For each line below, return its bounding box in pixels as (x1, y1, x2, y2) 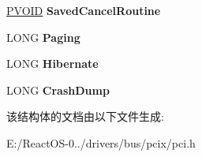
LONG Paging (6, 28, 80, 45)
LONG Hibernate (6, 55, 99, 72)
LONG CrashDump (6, 81, 110, 98)
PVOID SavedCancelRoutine (6, 2, 161, 18)
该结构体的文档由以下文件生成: (6, 108, 164, 125)
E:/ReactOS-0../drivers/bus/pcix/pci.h (6, 134, 196, 151)
